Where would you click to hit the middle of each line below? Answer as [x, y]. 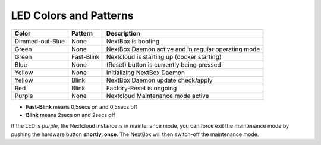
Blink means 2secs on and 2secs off [70, 115]
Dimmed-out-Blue [40, 41]
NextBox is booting [133, 41]
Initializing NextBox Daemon [146, 72]
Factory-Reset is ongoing [141, 88]
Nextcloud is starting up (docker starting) [164, 56]
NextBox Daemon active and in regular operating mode [183, 49]
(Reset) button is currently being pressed [163, 64]
